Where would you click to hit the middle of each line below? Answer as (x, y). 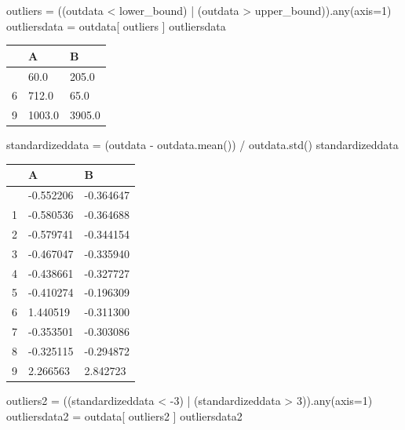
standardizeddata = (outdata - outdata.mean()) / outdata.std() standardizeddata (202, 145)
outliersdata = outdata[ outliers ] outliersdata (116, 26)
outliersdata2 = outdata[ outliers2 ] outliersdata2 (124, 415)
